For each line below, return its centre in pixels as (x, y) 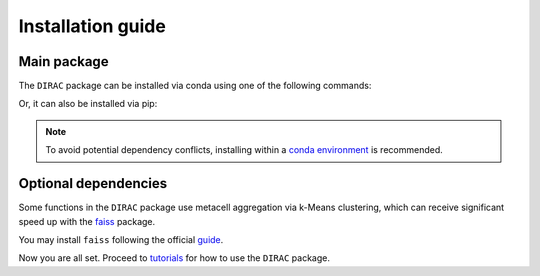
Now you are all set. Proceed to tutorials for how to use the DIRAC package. (174, 258)
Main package (63, 61)
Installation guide (92, 26)
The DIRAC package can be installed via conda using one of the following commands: (195, 86)
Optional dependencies (93, 183)
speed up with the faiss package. (87, 221)
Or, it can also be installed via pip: (88, 104)
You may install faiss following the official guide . (121, 239)
